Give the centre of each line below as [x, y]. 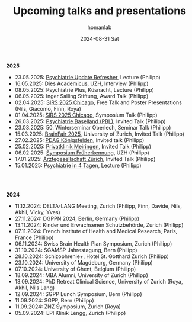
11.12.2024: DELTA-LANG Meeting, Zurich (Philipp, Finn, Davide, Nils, [98, 206]
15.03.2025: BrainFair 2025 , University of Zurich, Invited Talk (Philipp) [100, 134]
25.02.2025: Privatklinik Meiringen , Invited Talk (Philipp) [83, 146]
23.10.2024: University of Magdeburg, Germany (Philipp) [84, 262]
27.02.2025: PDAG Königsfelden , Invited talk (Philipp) [79, 140]
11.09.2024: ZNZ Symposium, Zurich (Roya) [68, 307]
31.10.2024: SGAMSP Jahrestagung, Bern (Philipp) [76, 250]
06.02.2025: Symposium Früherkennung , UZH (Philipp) [82, 153]
